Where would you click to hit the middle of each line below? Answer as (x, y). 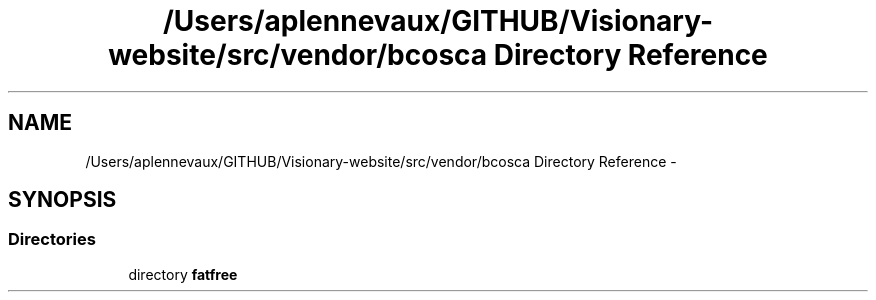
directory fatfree (183, 274)
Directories (52, 239)
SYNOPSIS (62, 200)
